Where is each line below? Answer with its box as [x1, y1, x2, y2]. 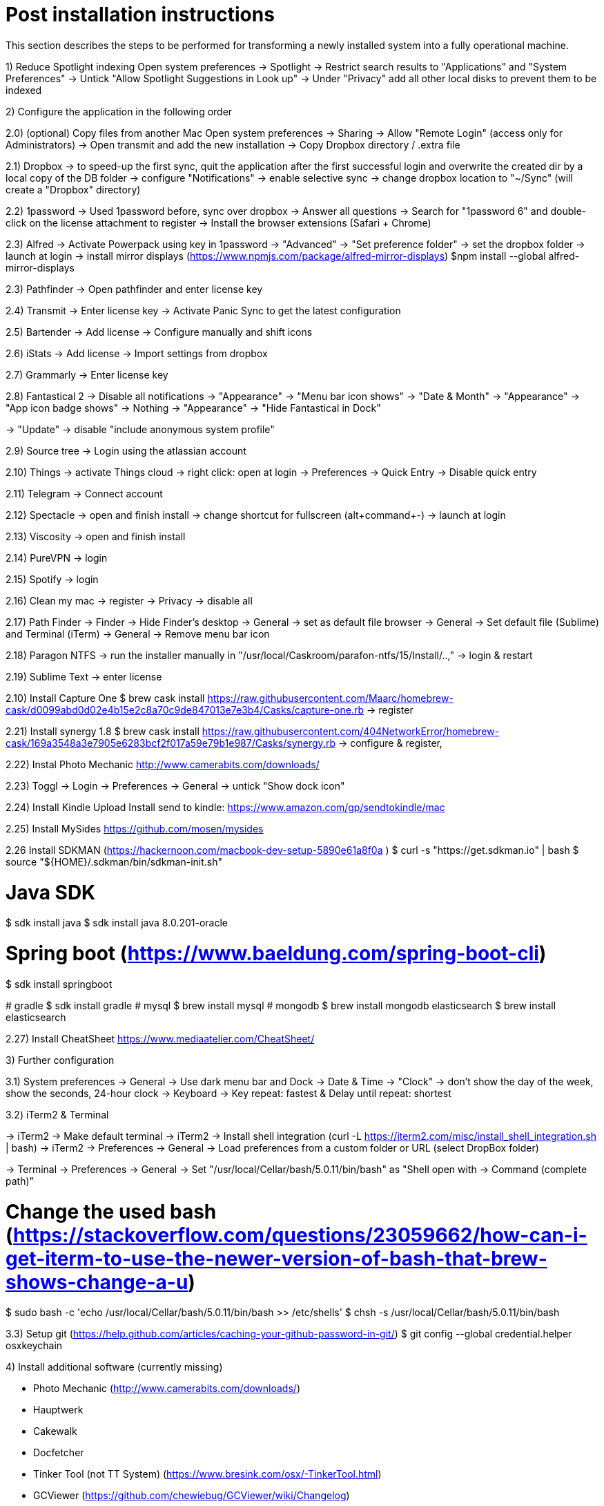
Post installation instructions [6, 3, 275, 26]
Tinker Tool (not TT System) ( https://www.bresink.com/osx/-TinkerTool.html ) [33, 1468, 382, 1480]
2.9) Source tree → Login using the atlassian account [6, 444, 246, 457]
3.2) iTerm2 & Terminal [6, 1108, 109, 1121]
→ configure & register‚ [338, 736, 442, 749]
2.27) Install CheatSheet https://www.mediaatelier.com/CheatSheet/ [6, 1032, 315, 1045]
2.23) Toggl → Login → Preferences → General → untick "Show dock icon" [6, 779, 345, 792]
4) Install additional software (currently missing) [6, 1361, 223, 1373]
